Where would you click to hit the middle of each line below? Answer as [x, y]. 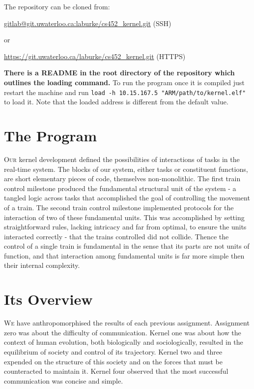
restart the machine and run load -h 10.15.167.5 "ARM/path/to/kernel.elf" [125, 92]
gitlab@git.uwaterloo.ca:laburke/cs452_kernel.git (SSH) [88, 23]
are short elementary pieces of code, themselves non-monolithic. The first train [122, 178]
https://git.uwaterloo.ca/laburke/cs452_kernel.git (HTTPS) [95, 56]
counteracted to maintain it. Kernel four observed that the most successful [116, 371]
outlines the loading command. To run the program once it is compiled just [124, 82]
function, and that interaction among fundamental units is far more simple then [124, 255]
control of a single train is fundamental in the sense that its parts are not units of [127, 246]
